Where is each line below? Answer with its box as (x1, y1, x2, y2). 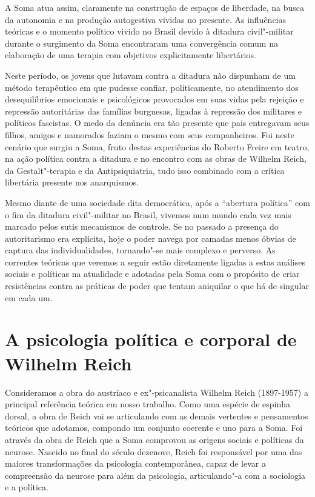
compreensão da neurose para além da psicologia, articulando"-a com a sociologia (5, 469, 306, 481)
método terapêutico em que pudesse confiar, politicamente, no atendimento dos (5, 81, 299, 93)
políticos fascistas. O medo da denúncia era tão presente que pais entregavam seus (5, 116, 310, 129)
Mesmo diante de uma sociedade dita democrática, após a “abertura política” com (5, 196, 310, 208)
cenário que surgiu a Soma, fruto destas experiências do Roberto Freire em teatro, (5, 140, 310, 153)
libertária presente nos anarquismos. (5, 176, 139, 188)
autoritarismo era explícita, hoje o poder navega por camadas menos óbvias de (5, 232, 296, 244)
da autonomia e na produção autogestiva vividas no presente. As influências (5, 13, 287, 25)
